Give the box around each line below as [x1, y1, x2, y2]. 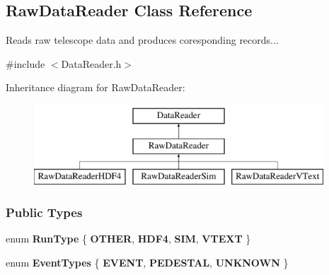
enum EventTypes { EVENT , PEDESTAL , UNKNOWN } [6, 254, 289, 269]
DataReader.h [61, 56, 122, 71]
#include [6, 56, 45, 71]
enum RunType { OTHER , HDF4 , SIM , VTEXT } [6, 231, 251, 246]
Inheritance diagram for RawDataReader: [6, 80, 185, 95]
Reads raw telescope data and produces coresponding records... [6, 33, 279, 47]
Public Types [6, 203, 83, 221]
